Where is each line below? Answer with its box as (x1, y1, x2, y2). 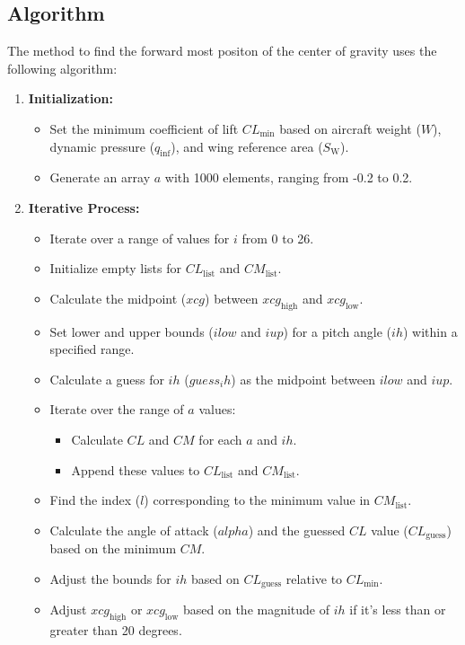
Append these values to (71, 460, 200, 479)
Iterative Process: (28, 198, 140, 216)
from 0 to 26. (241, 228, 314, 247)
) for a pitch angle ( (283, 322, 392, 340)
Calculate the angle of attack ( (49, 520, 218, 539)
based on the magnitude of (182, 600, 330, 619)
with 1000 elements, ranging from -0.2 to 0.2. (164, 168, 413, 187)
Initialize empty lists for (49, 259, 182, 278)
